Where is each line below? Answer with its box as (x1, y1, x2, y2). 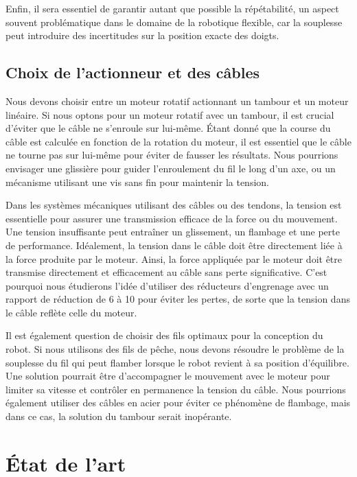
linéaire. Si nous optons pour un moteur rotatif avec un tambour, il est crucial (5, 107, 334, 121)
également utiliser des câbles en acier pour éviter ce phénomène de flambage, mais (5, 395, 351, 410)
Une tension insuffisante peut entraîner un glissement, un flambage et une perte (5, 224, 340, 239)
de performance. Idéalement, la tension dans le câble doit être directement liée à (5, 237, 343, 252)
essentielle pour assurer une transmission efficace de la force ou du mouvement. (5, 211, 338, 225)
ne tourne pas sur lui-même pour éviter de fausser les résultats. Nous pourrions (5, 148, 338, 162)
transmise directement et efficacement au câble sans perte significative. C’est (5, 265, 327, 279)
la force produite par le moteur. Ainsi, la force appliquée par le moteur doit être (5, 251, 343, 266)
